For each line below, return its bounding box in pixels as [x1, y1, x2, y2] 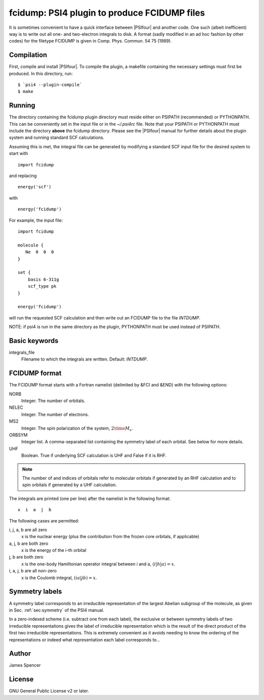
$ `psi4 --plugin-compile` [18, 82, 83, 88]
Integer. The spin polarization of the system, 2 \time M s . [21, 425, 133, 432]
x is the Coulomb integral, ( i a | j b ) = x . [21, 575, 97, 581]
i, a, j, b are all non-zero [9, 568, 57, 574]
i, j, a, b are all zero [9, 526, 47, 533]
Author [9, 650, 31, 658]
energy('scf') [18, 184, 51, 190]
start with [9, 151, 28, 157]
